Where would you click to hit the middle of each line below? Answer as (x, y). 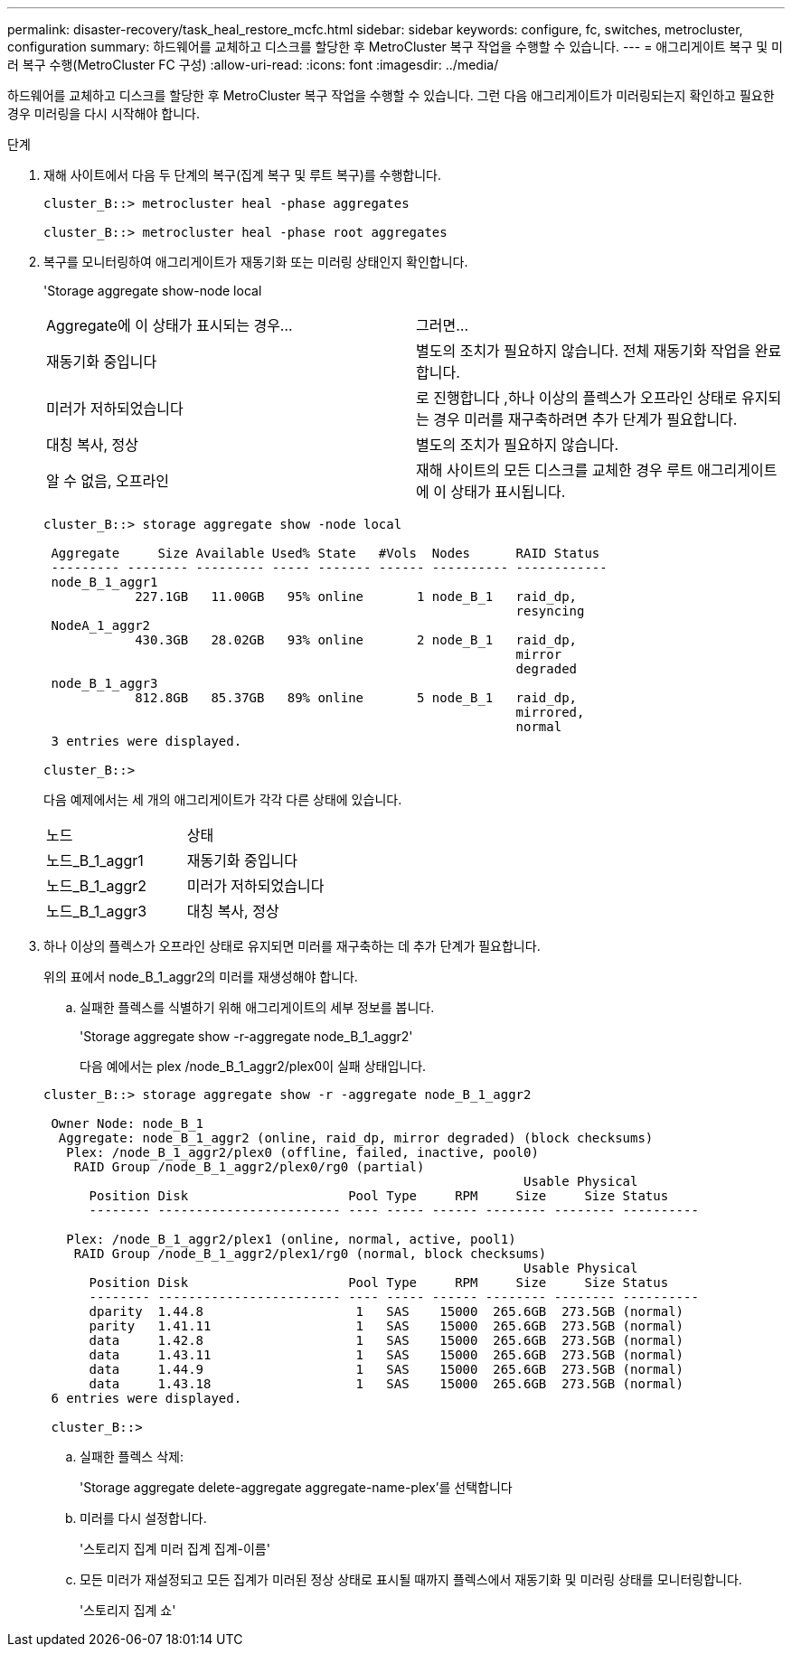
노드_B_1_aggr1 (95, 860)
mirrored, (550, 712)
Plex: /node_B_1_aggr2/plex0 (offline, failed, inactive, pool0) (302, 1152)
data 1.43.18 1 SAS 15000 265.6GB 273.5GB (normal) (387, 1384)
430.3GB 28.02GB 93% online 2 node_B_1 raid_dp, (356, 640)
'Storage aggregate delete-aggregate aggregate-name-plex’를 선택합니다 (296, 1487)
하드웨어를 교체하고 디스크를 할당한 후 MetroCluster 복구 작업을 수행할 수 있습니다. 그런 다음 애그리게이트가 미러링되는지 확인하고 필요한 (391, 95)
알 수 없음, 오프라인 (108, 481)
